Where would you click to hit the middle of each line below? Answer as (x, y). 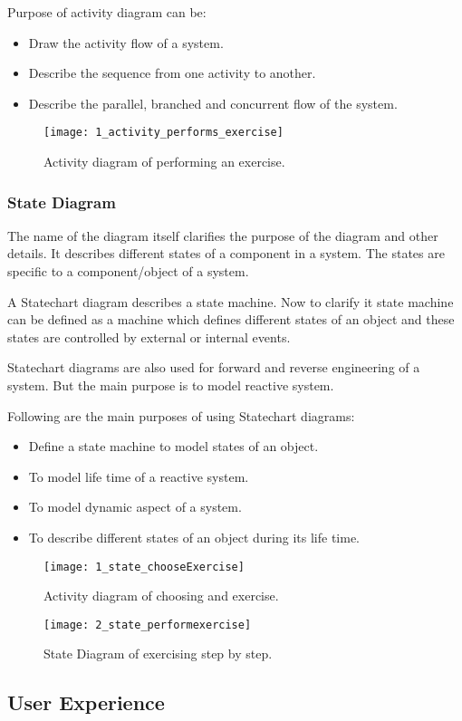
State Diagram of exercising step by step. (158, 654)
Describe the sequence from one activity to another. (172, 73)
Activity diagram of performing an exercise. (164, 162)
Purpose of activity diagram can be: (107, 12)
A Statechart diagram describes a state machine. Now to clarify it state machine (231, 301)
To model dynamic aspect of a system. (135, 507)
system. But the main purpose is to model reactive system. (171, 385)
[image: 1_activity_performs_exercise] (164, 133)
